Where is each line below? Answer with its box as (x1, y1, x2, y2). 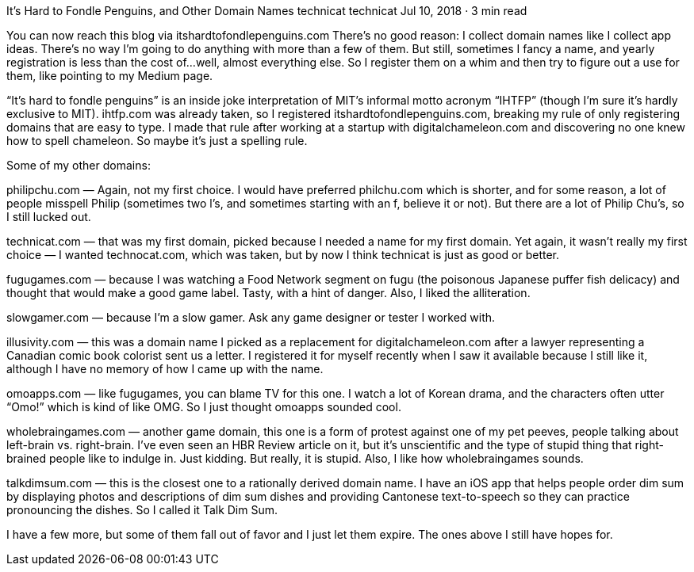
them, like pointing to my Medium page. (6, 69, 213, 82)
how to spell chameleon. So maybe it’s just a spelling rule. (6, 134, 308, 147)
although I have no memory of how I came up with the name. (6, 362, 324, 376)
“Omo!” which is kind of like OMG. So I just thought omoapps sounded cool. (6, 400, 401, 414)
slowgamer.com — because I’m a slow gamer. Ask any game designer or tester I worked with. (6, 311, 496, 324)
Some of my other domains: (6, 158, 151, 172)
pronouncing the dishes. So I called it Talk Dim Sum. (6, 503, 278, 517)
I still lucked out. (6, 210, 91, 223)
